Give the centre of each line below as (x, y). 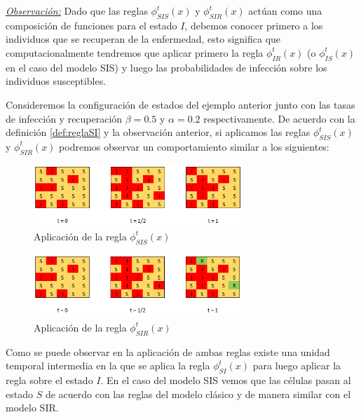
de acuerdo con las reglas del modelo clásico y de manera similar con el (198, 394)
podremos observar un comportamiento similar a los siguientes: (194, 146)
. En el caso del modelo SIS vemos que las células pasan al (226, 380)
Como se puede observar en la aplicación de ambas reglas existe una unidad (168, 351)
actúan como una (285, 11)
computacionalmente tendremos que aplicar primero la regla (135, 52)
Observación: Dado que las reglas (77, 11)
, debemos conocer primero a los (254, 25)
